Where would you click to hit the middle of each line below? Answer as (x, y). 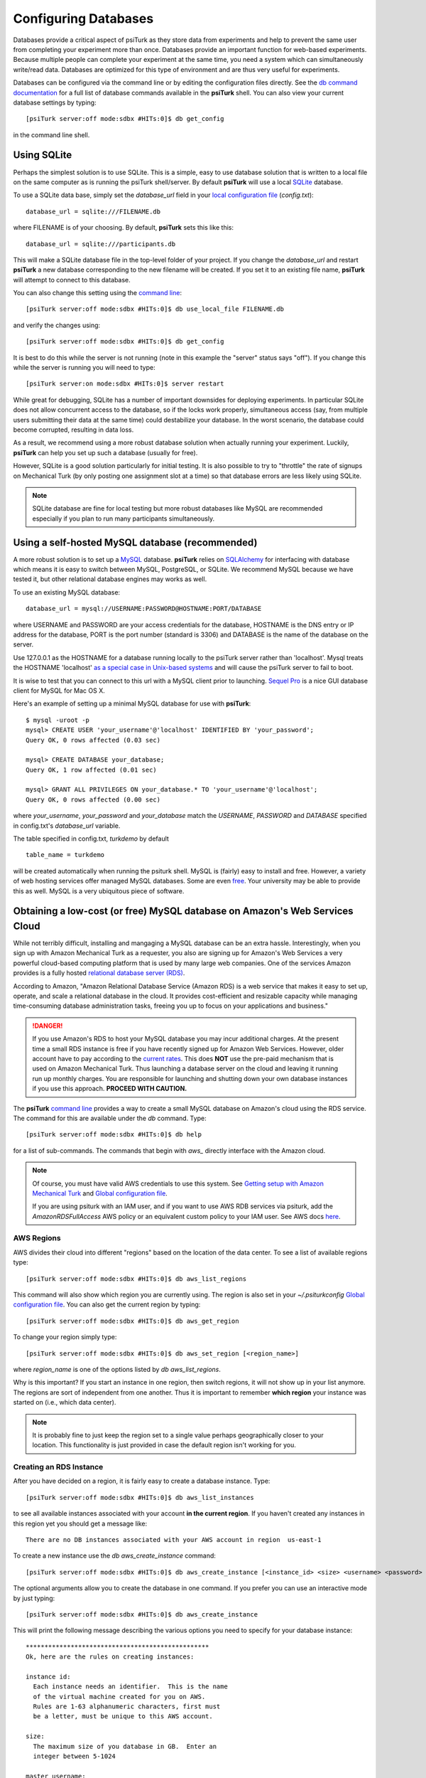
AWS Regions (37, 1238)
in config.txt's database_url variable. (67, 826)
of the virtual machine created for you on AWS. (119, 1697)
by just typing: (34, 1598)
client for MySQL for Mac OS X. (59, 691)
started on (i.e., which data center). (65, 1402)
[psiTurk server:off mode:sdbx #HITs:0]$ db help (114, 1135)
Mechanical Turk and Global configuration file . (100, 1193)
